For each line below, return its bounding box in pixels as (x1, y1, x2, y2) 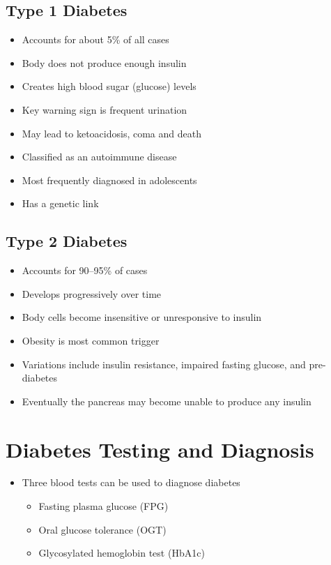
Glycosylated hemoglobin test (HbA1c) (38, 545, 205, 560)
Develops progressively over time (22, 286, 162, 301)
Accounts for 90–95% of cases (22, 263, 148, 278)
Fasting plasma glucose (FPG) (38, 499, 169, 513)
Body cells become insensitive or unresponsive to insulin (22, 310, 262, 324)
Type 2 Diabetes (6, 230, 128, 252)
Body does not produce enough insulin (22, 55, 187, 70)
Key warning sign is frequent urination (22, 102, 187, 116)
